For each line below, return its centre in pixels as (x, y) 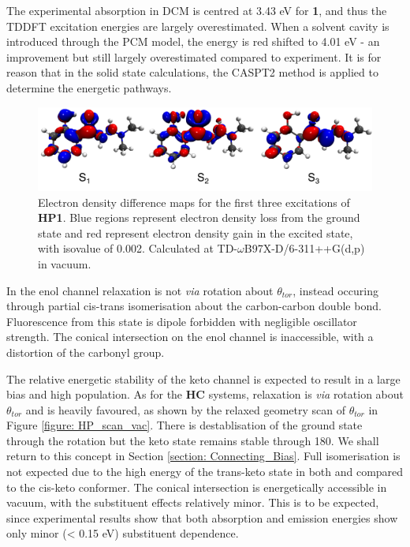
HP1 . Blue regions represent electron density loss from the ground (199, 217)
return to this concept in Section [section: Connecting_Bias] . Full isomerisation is (203, 456)
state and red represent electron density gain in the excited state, (196, 232)
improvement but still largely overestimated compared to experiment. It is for (194, 56)
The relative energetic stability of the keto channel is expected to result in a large (203, 378)
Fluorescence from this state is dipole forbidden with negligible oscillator (182, 321)
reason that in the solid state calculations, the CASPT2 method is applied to (192, 72)
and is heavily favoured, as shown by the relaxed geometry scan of (185, 409)
